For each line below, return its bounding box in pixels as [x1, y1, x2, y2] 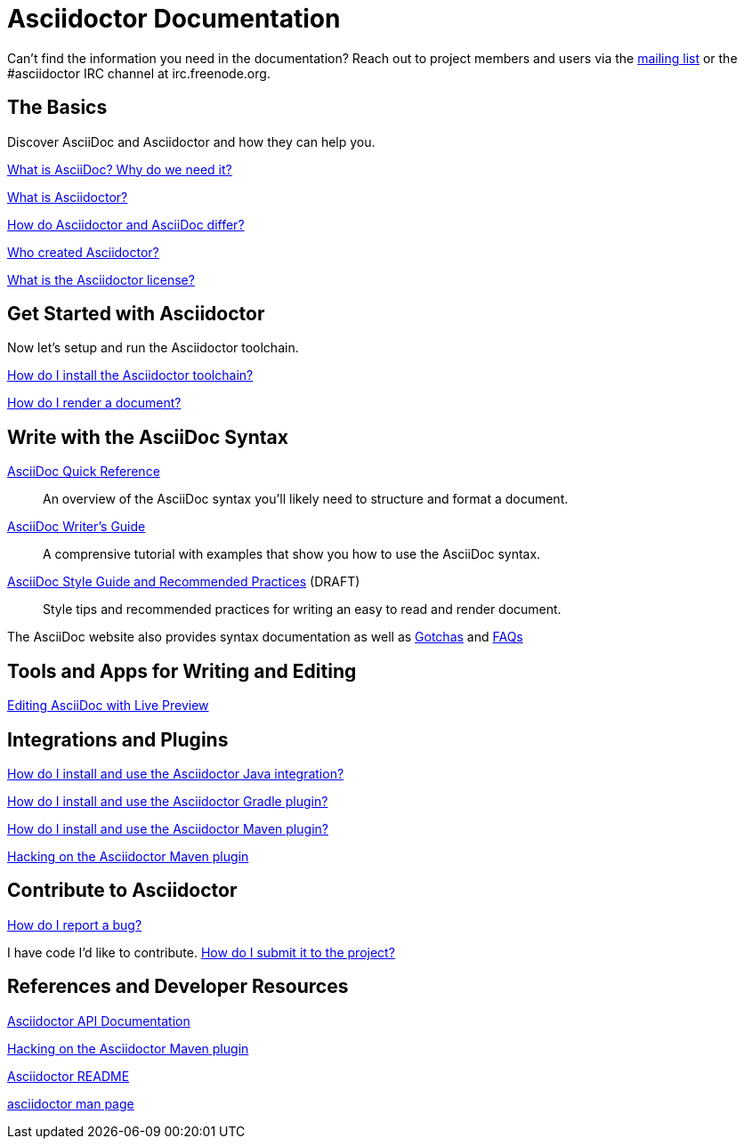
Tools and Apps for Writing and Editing [7, 659, 357, 682]
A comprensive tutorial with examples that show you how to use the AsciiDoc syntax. [43, 546, 541, 562]
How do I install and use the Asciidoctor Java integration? [7, 765, 344, 781]
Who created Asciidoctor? [7, 244, 159, 260]
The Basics [7, 96, 108, 119]
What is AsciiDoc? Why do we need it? [7, 161, 232, 177]
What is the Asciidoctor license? [7, 271, 195, 287]
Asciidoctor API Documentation [7, 1013, 190, 1029]
